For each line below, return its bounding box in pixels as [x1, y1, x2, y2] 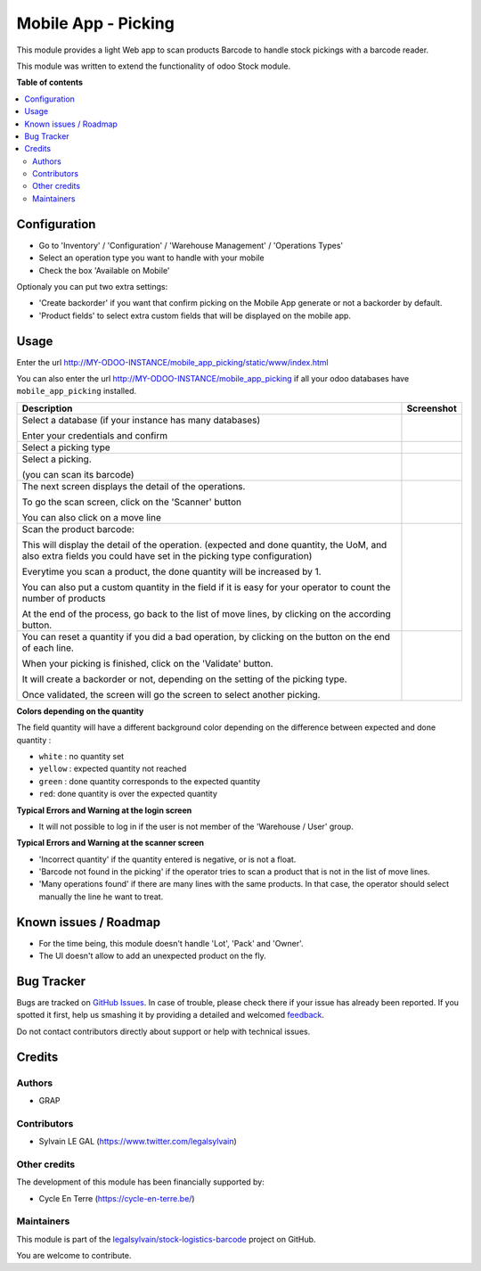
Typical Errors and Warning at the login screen [16, 805, 192, 816]
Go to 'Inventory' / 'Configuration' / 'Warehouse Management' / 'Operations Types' [38, 240, 343, 250]
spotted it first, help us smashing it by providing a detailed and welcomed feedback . [16, 1010, 325, 1021]
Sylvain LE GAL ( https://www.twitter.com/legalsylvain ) [38, 1136, 238, 1147]
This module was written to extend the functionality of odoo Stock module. [16, 61, 291, 71]
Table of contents [16, 77, 84, 88]
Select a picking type [21, 441, 110, 454]
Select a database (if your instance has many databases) [21, 414, 261, 426]
